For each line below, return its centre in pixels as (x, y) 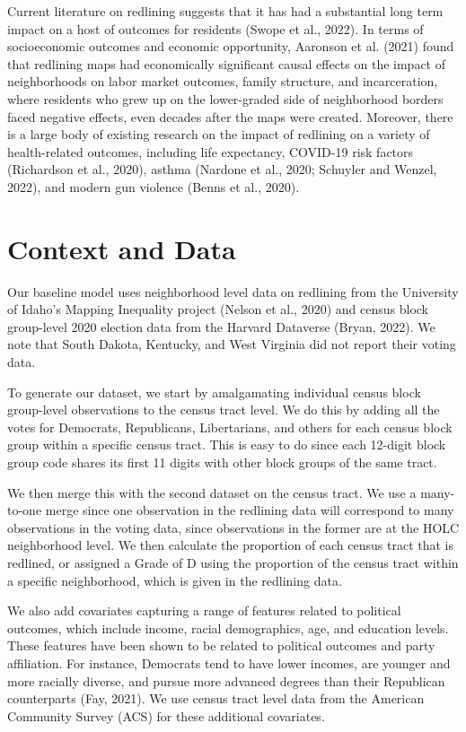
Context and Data (122, 248)
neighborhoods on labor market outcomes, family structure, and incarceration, (223, 81)
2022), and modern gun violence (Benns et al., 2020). (154, 186)
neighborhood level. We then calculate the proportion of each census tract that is (231, 545)
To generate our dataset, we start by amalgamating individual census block (214, 392)
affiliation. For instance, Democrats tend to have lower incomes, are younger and (229, 662)
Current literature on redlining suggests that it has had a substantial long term (225, 11)
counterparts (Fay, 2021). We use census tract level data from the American (216, 698)
